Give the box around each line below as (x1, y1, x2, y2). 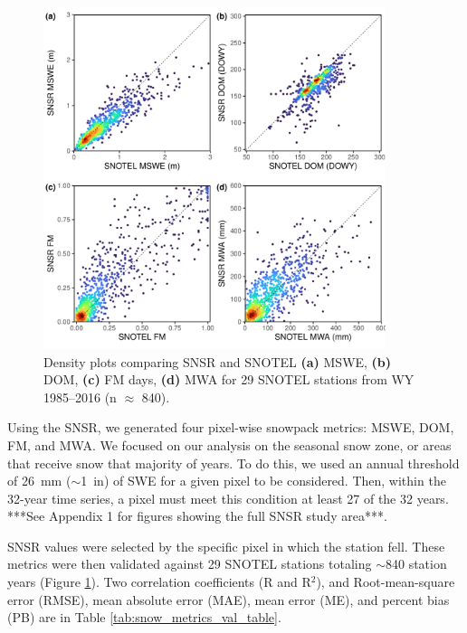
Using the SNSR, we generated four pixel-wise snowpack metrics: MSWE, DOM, (7, 418, 454, 437)
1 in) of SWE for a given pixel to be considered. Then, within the (81, 471, 446, 490)
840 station (385, 554, 447, 573)
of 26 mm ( (7, 471, 71, 490)
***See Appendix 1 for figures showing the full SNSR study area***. (7, 506, 387, 525)
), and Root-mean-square (316, 572, 455, 591)
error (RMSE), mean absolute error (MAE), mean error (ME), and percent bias (7, 590, 450, 609)
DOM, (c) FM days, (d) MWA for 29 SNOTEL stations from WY (43, 370, 415, 389)
